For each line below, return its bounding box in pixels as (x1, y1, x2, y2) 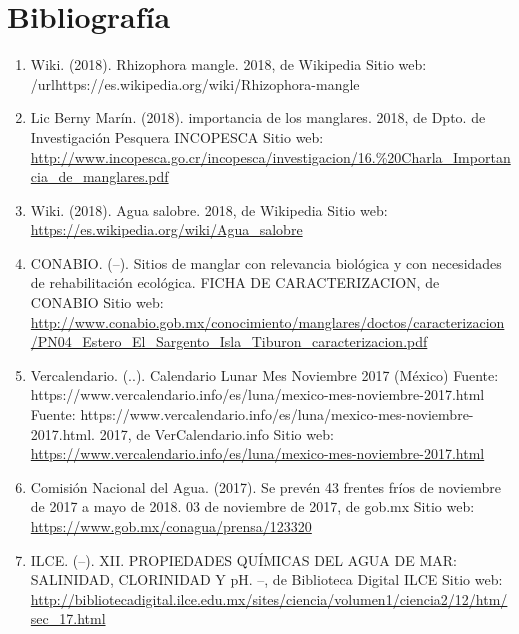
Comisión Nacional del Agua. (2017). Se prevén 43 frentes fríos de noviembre (30, 476, 501, 497)
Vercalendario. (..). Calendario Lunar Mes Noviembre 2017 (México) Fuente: (30, 364, 499, 385)
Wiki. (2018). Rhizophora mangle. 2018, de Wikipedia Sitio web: (30, 54, 427, 75)
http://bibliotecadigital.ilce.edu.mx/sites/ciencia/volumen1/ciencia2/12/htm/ (30, 588, 508, 609)
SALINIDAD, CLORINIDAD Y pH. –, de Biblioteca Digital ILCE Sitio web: (30, 569, 503, 590)
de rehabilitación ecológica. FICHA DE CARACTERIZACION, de (30, 272, 440, 293)
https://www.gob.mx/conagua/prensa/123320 (30, 516, 312, 536)
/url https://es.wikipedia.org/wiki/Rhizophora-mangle (30, 73, 360, 94)
